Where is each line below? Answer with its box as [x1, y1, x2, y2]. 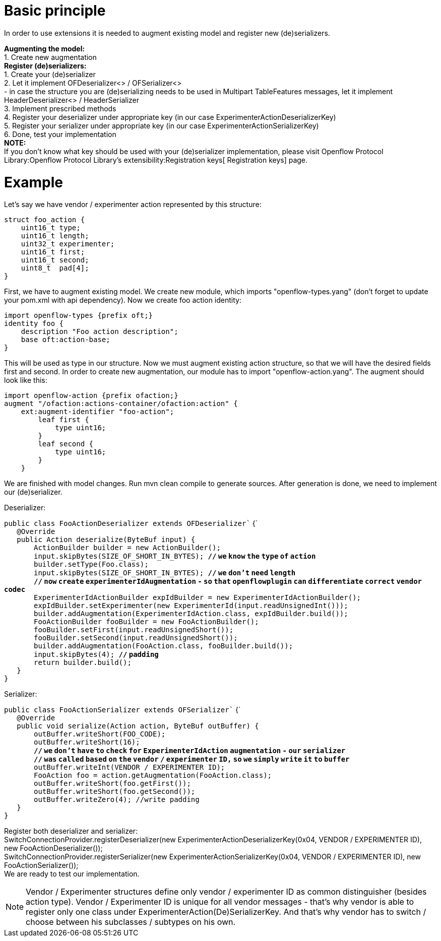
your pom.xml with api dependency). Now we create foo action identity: [4, 296, 241, 305]
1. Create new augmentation [4, 52, 97, 61]
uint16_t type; [21, 224, 81, 232]
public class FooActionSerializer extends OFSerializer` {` [4, 705, 241, 714]
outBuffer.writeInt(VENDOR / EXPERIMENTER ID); [34, 763, 225, 772]
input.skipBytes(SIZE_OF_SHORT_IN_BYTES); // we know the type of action [34, 552, 316, 561]
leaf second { [38, 440, 94, 448]
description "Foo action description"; [21, 327, 178, 336]
